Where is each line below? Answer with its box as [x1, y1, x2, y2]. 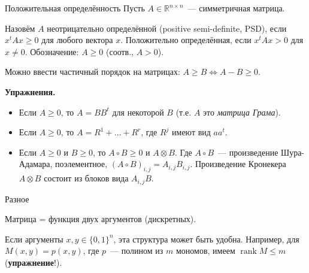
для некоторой [112, 105, 164, 118]
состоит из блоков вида [44, 172, 129, 184]
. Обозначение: [25, 45, 79, 57]
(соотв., [105, 45, 134, 57]
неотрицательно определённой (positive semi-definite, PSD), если [47, 22, 287, 34]
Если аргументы [5, 232, 63, 245]
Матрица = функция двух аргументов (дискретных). [5, 213, 196, 225]
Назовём [5, 22, 35, 34]
